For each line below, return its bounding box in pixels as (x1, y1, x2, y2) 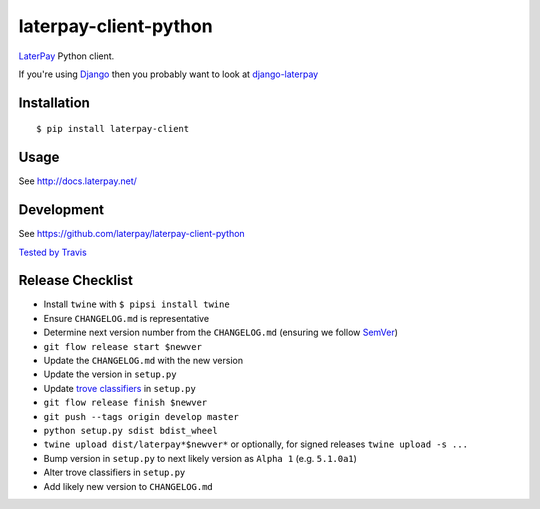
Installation (18, 94, 90, 111)
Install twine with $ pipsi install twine (43, 298, 230, 310)
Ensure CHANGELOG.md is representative (43, 312, 210, 324)
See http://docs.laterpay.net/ (18, 175, 137, 187)
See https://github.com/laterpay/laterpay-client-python (18, 228, 245, 240)
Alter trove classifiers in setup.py (43, 466, 186, 479)
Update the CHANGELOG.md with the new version (43, 355, 244, 367)
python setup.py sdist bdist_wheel (43, 425, 219, 436)
